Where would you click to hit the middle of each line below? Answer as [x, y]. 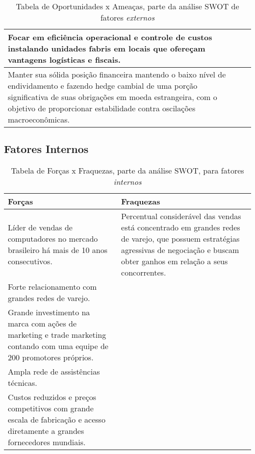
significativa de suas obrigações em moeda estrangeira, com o [113, 97]
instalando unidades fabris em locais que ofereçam [107, 48]
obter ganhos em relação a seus [175, 261]
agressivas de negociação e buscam [180, 250]
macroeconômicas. [39, 119]
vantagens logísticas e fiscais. [64, 60]
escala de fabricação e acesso [57, 420]
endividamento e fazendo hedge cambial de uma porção [103, 86]
